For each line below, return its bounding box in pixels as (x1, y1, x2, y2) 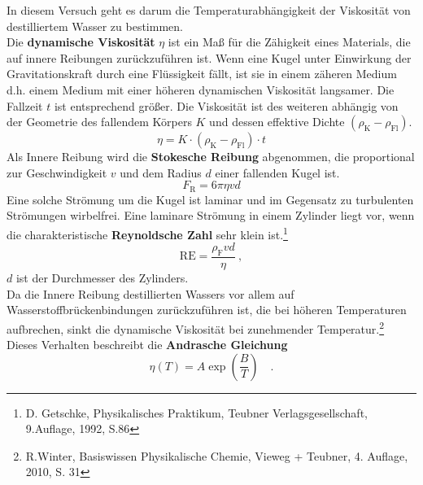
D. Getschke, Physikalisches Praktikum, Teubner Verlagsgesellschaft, (25, 404, 368, 421)
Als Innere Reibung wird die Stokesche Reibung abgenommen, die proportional (7, 148, 415, 165)
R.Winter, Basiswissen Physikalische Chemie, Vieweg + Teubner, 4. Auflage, (25, 447, 408, 464)
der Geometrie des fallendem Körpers (7, 113, 192, 130)
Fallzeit (7, 97, 43, 114)
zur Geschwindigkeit (7, 164, 107, 181)
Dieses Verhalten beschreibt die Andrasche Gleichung (7, 336, 288, 353)
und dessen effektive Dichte (209, 113, 345, 130)
